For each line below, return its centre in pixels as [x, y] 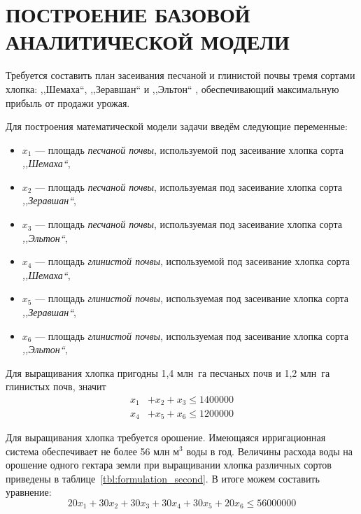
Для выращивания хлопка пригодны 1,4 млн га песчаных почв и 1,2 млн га [168, 372]
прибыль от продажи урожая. [68, 102]
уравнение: [29, 492]
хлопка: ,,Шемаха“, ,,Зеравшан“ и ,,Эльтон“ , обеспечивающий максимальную [172, 88]
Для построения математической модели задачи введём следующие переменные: [177, 126]
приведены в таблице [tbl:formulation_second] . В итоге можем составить [163, 478]
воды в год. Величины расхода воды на [270, 451]
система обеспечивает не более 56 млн [88, 451]
